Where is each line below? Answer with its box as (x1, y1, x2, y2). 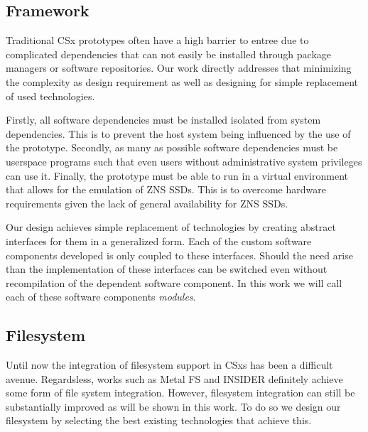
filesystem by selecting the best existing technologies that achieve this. (6, 413, 312, 428)
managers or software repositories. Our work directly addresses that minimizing (6, 60, 352, 75)
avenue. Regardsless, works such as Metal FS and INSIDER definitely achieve (6, 371, 343, 386)
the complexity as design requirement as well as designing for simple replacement (6, 74, 359, 89)
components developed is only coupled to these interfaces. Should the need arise (6, 247, 353, 262)
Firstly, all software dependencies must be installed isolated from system (6, 112, 321, 127)
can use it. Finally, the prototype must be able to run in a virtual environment (6, 168, 348, 183)
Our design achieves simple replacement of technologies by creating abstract (6, 220, 336, 234)
